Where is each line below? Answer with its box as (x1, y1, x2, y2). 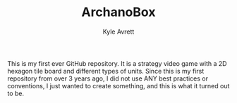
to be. (7, 89, 25, 97)
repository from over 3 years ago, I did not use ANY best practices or (7, 74, 208, 83)
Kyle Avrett (102, 27, 135, 36)
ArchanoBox (81, 4, 156, 20)
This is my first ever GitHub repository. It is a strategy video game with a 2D (7, 59, 227, 67)
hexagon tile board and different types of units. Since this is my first (7, 67, 205, 75)
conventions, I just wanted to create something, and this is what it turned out (7, 81, 230, 90)
